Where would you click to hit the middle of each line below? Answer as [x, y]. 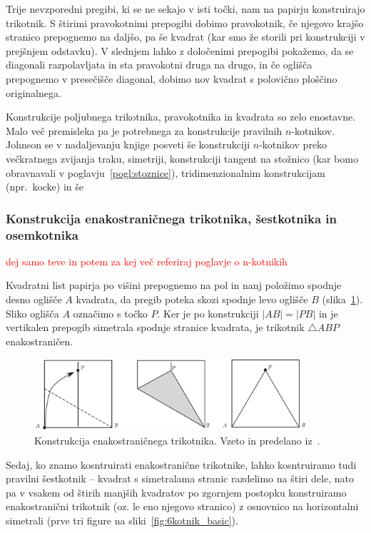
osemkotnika [42, 234]
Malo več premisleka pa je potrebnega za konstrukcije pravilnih [144, 130]
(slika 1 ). [342, 299]
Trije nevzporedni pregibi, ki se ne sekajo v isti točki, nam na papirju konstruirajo [185, 9]
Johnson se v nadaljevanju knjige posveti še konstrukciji [128, 144]
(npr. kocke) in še [45, 187]
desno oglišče [34, 299]
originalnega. [34, 92]
